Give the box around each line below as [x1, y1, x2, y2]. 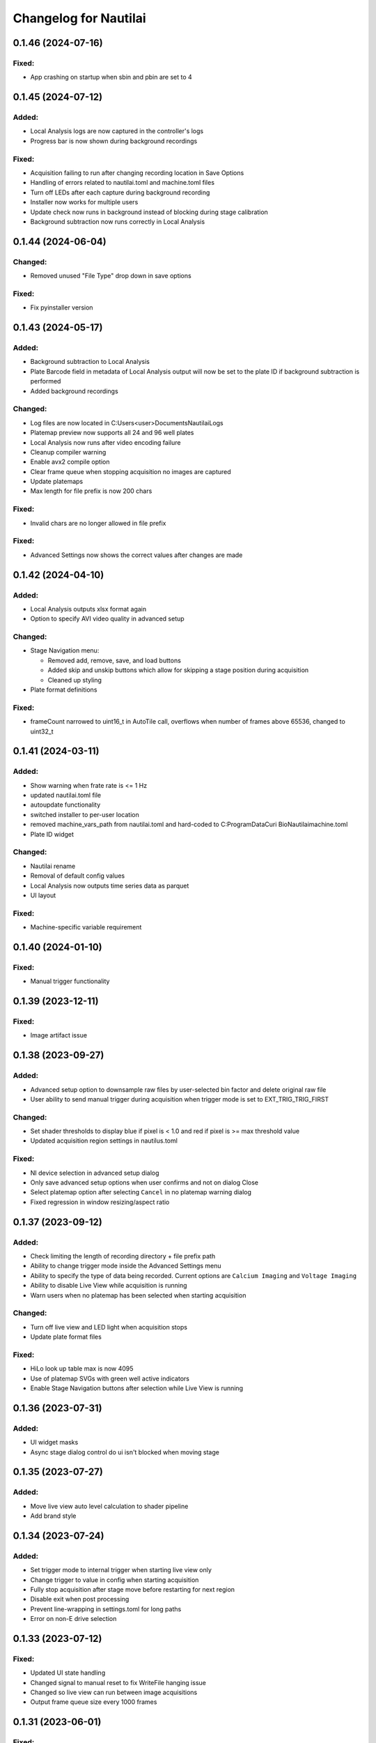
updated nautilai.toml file [30, 791, 102, 800]
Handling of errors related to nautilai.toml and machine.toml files [30, 178, 215, 187]
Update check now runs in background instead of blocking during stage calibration [30, 208, 268, 216]
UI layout [30, 891, 56, 899]
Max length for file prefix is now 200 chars [30, 487, 152, 495]
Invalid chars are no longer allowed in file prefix [30, 519, 166, 527]
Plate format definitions [30, 685, 97, 694]
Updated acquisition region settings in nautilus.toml [30, 1136, 178, 1145]
